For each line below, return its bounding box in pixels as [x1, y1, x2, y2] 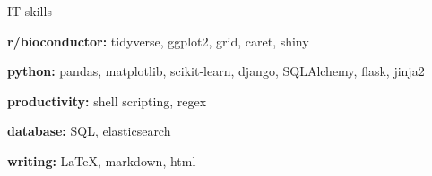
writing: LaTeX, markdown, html [7, 151, 196, 170]
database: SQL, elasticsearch [7, 122, 171, 140]
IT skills [7, 2, 52, 20]
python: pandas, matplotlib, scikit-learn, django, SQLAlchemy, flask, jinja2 [7, 62, 425, 80]
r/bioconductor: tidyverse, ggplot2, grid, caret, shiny [7, 31, 309, 50]
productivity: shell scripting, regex [7, 91, 207, 110]
